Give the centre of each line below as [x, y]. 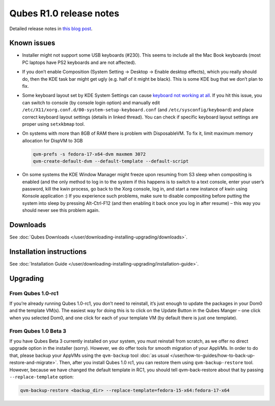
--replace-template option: [42, 377]
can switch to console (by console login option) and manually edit [91, 103]
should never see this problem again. [61, 210]
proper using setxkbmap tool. [53, 124]
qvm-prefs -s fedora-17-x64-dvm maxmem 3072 [89, 154]
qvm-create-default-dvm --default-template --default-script [111, 161]
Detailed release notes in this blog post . [51, 29]
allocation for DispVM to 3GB [52, 140]
